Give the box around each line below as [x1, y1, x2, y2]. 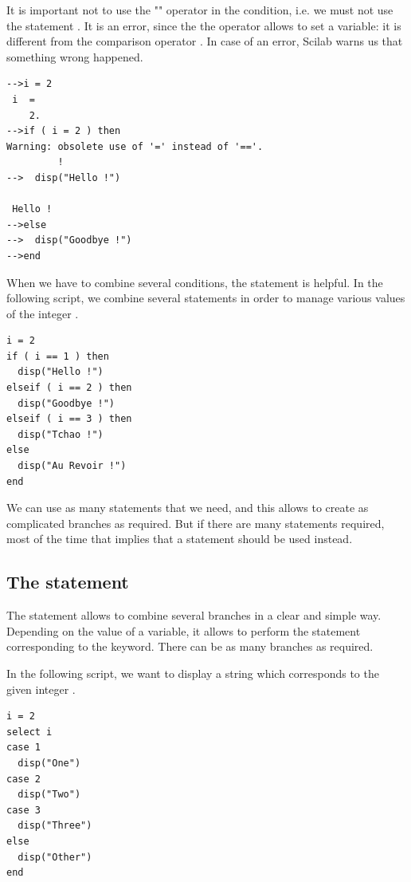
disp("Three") [18, 820, 92, 832]
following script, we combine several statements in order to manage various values [6, 289, 405, 306]
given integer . [6, 680, 76, 697]
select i [6, 726, 53, 738]
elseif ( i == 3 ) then [6, 413, 132, 425]
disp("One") [18, 757, 81, 769]
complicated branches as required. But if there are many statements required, [6, 514, 385, 531]
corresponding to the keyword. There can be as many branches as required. [6, 638, 374, 655]
